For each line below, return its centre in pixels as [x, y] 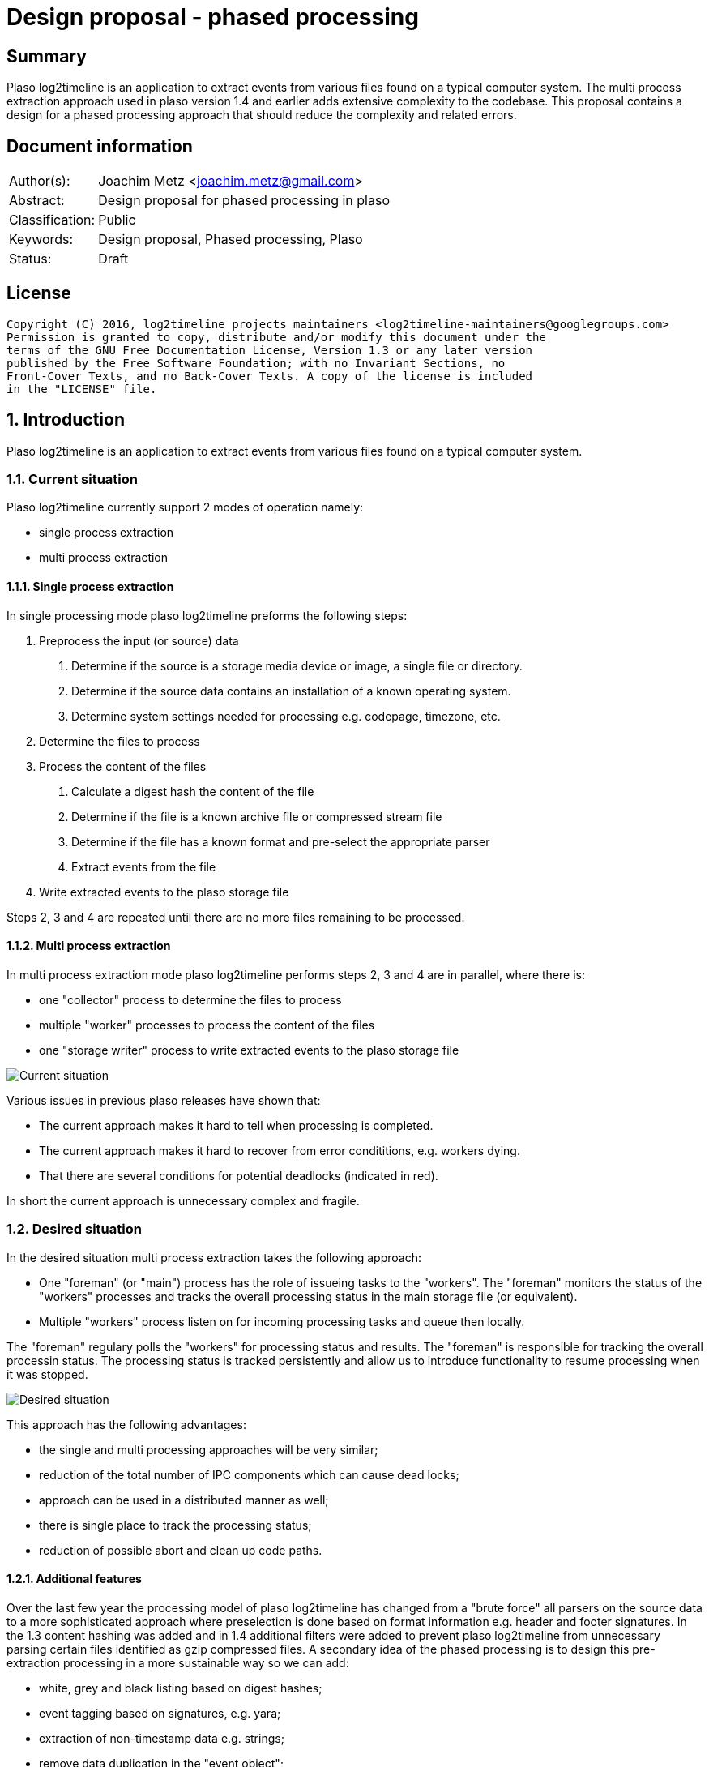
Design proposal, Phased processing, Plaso [231, 240]
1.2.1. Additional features [74, 1579]
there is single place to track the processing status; [175, 1525]
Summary [47, 56]
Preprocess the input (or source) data [139, 640]
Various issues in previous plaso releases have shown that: [164, 1100]
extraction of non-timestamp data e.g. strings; [162, 1738]
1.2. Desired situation [74, 1229]
